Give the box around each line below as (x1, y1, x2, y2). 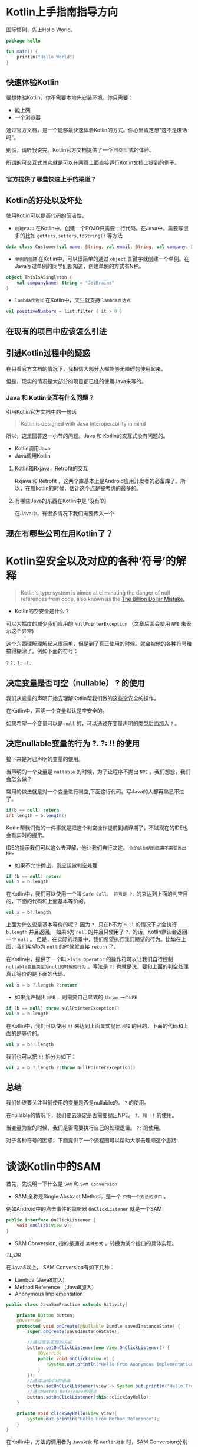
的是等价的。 (11, 1030, 42, 1037)
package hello (6, 38, 41, 44)
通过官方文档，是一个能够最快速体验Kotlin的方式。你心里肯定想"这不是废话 (6, 126, 187, 133)
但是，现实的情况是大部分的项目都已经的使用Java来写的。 (6, 377, 147, 384)
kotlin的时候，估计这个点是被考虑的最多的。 (35, 485, 142, 492)
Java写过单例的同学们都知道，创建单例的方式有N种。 (14, 262, 144, 269)
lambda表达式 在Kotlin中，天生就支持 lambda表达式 (14, 296, 131, 304)
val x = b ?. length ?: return (6, 982, 78, 988)
